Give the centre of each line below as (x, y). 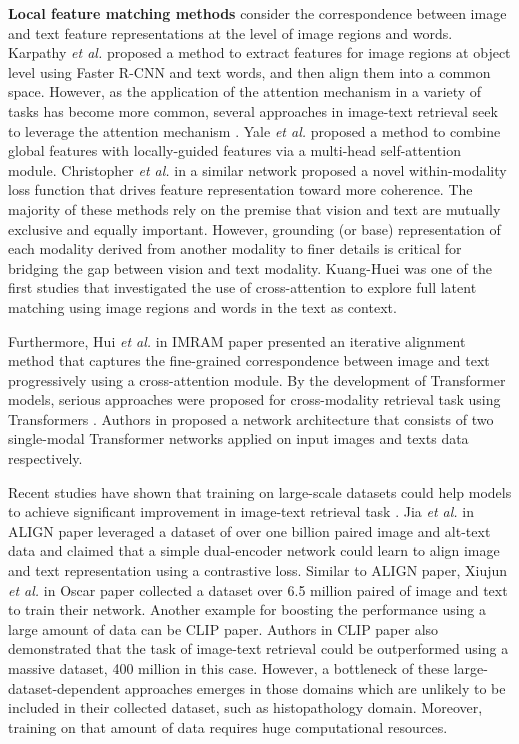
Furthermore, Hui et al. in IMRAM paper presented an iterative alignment (237, 340)
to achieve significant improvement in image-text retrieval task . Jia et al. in (241, 511)
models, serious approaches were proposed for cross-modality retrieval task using (254, 399)
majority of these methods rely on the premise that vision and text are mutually (254, 208)
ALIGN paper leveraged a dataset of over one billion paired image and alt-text (249, 530)
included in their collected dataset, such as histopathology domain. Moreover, (245, 707)
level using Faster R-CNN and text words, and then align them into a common (249, 71)
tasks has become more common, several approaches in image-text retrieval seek (253, 110)
